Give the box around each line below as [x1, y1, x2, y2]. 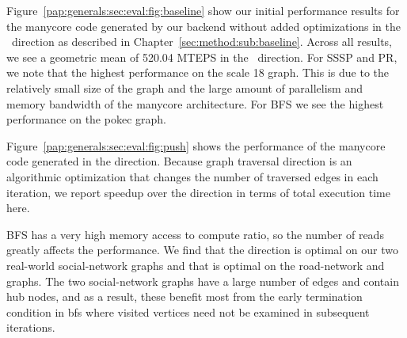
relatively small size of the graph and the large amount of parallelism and [6, 79, 363, 96]
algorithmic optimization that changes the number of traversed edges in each [6, 168, 378, 184]
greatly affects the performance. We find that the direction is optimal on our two [6, 241, 399, 258]
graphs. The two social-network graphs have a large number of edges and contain [6, 272, 399, 289]
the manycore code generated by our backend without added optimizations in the [6, 17, 401, 34]
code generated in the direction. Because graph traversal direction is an [6, 153, 352, 169]
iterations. [6, 319, 55, 336]
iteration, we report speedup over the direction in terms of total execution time [6, 184, 390, 200]
